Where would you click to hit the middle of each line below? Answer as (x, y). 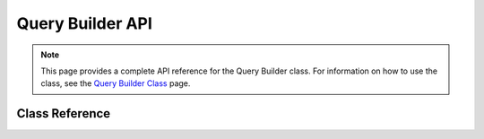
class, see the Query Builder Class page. (116, 83)
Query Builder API (84, 23)
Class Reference (64, 113)
